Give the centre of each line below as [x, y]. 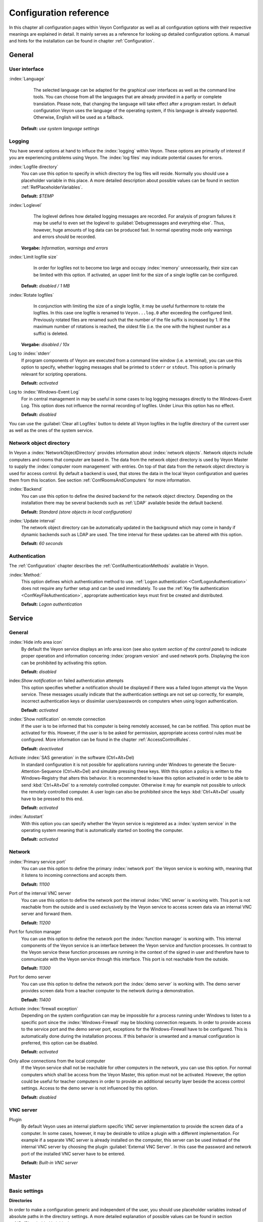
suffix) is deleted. [51, 333]
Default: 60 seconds [42, 544]
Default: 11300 [36, 968]
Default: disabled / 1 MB [46, 286]
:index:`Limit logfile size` [33, 257]
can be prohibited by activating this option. [64, 663]
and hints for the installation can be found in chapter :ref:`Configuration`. [82, 41]
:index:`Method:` [26, 575]
